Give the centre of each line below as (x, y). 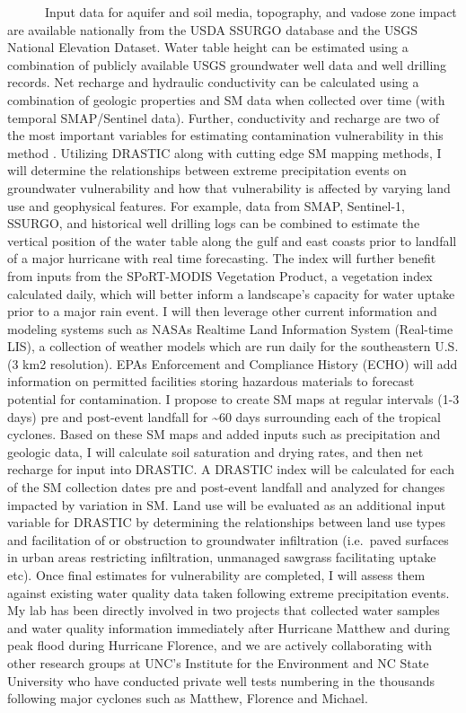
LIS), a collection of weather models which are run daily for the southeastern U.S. (233, 346)
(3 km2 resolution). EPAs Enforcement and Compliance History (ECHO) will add (233, 363)
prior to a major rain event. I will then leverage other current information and (222, 311)
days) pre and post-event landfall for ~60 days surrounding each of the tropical (224, 416)
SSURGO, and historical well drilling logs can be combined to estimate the (214, 223)
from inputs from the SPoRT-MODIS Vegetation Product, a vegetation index (220, 275)
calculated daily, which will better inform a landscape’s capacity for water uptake (231, 293)
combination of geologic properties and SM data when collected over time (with (226, 99)
